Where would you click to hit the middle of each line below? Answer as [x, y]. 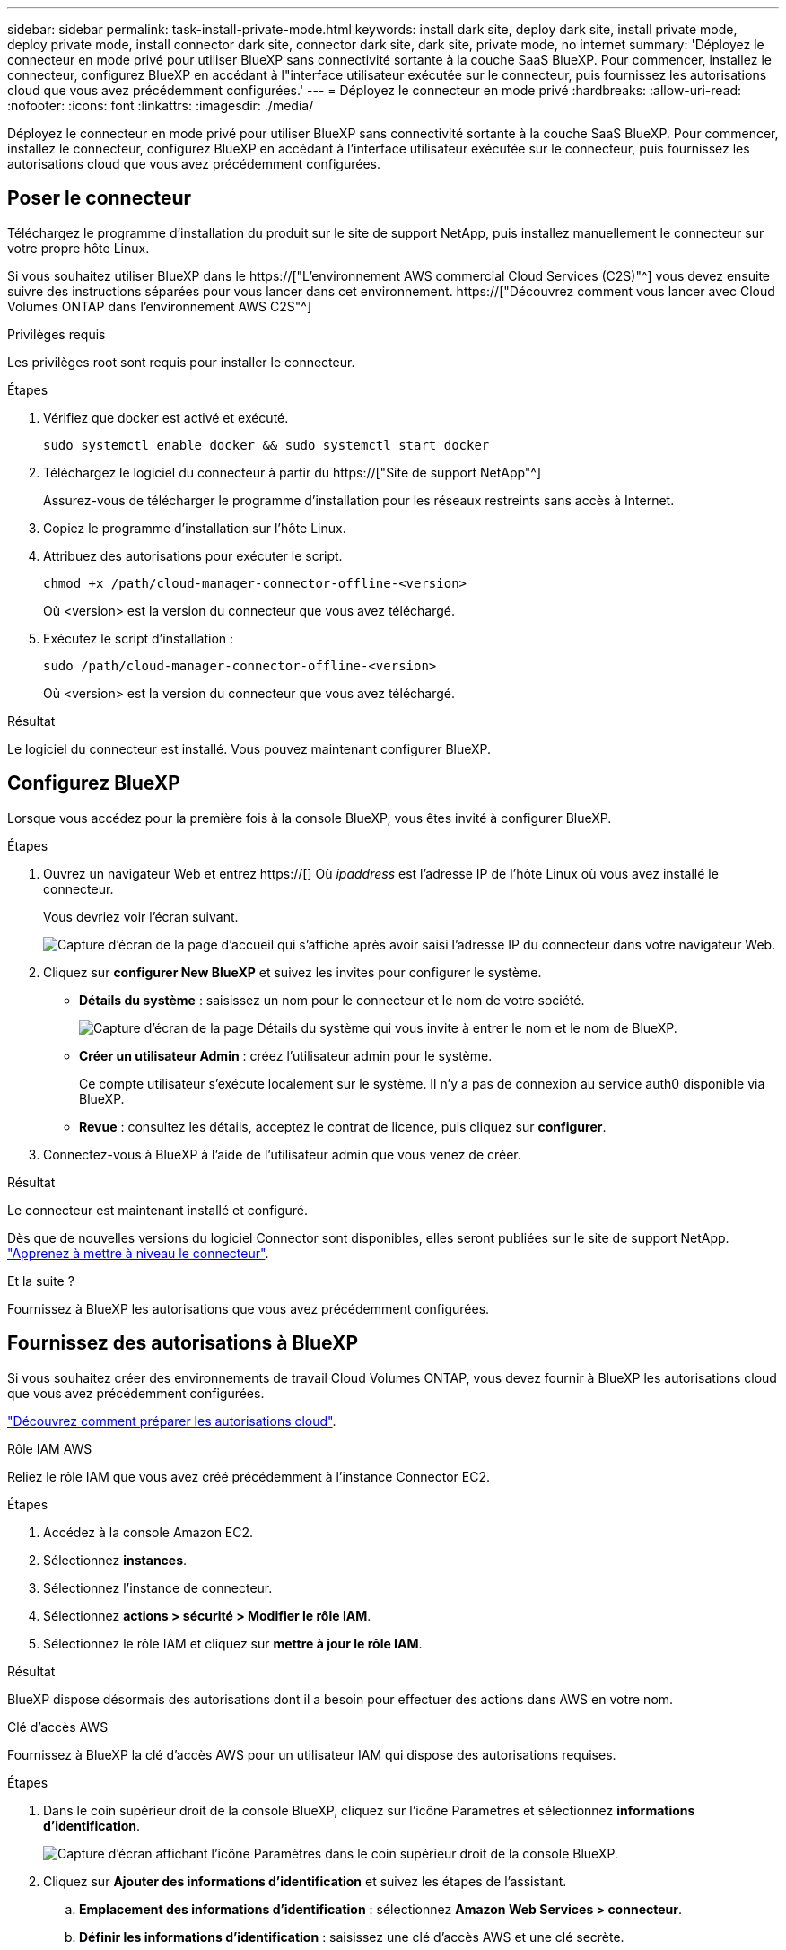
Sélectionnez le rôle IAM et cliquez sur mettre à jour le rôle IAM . [233, 1643]
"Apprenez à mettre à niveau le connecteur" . [138, 1253]
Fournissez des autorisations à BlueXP [183, 1343]
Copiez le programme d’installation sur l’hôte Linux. [195, 528]
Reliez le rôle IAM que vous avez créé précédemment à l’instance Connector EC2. [249, 1476]
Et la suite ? [41, 1281]
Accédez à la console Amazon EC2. [148, 1532]
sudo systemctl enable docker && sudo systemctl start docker [266, 445]
